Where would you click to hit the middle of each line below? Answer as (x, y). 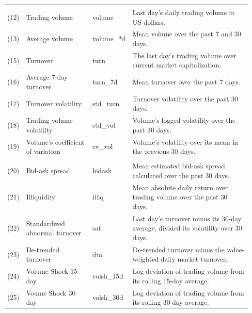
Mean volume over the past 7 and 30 (187, 34)
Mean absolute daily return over (180, 187)
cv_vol (102, 146)
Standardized (46, 223)
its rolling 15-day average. (171, 280)
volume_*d (109, 39)
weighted (146, 259)
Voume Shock (46, 292)
